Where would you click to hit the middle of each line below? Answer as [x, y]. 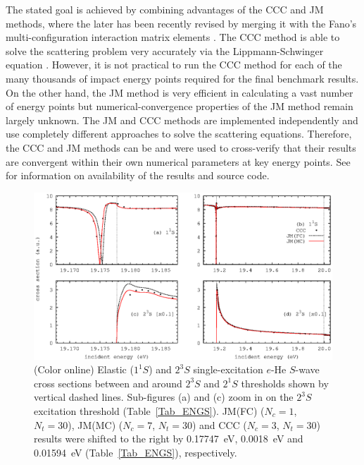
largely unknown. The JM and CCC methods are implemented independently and [182, 120]
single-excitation [228, 369]
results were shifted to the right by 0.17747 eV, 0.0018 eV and [169, 439]
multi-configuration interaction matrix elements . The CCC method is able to [173, 37]
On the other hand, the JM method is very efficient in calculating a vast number [180, 92]
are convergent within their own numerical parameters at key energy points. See [178, 161]
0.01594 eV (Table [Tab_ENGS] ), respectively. [136, 452]
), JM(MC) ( [95, 424]
